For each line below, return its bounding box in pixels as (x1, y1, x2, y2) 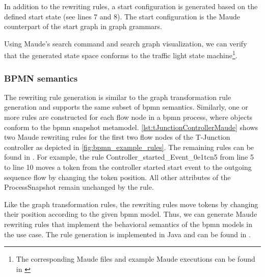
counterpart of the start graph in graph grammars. (4, 21, 163, 32)
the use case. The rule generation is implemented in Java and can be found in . (4, 229, 251, 239)
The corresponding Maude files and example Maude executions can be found (16, 254, 255, 264)
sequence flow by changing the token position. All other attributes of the (4, 171, 231, 182)
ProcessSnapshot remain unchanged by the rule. (4, 182, 154, 192)
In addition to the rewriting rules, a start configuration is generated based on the (4, 1, 258, 11)
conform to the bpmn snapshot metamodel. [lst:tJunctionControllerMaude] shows (4, 121, 258, 132)
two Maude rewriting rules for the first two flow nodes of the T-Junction (4, 132, 230, 142)
